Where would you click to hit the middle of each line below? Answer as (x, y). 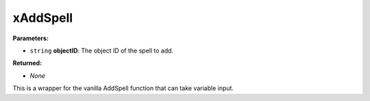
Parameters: (31, 38)
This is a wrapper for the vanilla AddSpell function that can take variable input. (123, 88)
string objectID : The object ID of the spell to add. (102, 50)
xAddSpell (43, 18)
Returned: (27, 63)
